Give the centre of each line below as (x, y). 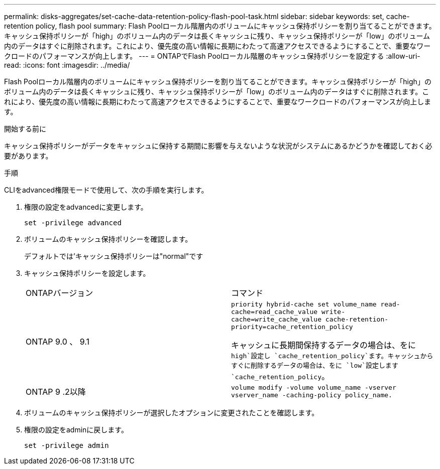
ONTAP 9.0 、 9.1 (58, 342)
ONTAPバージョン (60, 293)
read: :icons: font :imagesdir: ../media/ (67, 65)
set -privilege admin (67, 445)
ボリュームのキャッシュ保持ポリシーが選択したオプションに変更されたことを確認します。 (172, 413)
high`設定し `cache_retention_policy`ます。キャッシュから (332, 356)
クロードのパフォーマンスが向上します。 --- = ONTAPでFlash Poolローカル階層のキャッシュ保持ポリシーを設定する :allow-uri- (212, 56)
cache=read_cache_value (274, 312)
